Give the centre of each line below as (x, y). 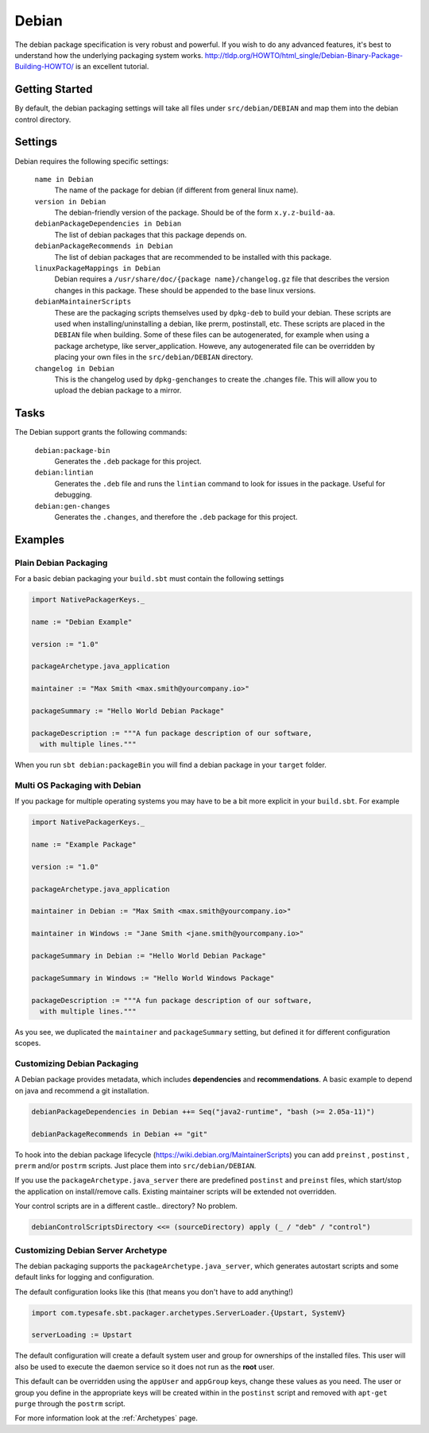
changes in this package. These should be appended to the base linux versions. (185, 290)
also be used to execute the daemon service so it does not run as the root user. (145, 1366)
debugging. (73, 495)
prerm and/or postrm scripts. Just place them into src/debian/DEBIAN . (135, 1166)
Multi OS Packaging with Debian (78, 785)
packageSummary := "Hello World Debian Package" (128, 711)
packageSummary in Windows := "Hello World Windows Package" (153, 978)
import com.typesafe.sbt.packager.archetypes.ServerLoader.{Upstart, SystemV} (188, 1313)
